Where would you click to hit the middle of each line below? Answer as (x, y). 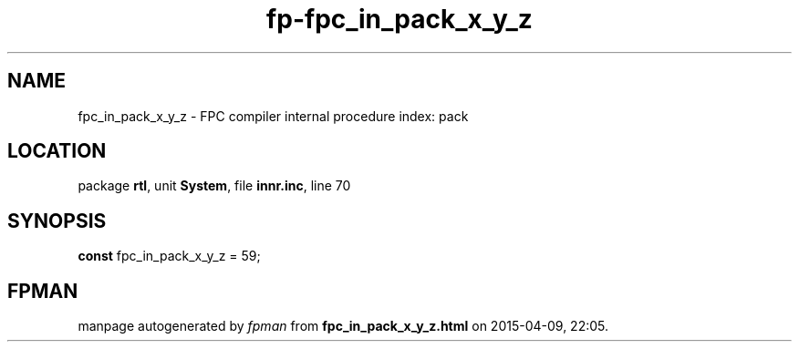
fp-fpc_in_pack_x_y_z (399, 19)
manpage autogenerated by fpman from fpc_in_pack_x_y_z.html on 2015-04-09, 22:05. (343, 326)
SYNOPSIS (57, 221)
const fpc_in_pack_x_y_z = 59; (169, 256)
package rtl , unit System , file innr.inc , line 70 (214, 186)
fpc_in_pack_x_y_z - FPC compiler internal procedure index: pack (273, 116)
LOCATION (57, 151)
